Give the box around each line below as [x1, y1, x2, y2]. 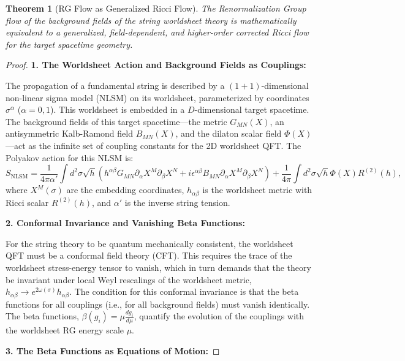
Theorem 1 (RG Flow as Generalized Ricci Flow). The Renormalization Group [6, 2, 306, 14]
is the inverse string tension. [124, 196, 230, 208]
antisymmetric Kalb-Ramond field [6, 127, 133, 140]
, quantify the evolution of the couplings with [134, 310, 305, 322]
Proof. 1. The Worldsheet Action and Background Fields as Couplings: [6, 58, 306, 71]
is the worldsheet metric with [202, 183, 312, 196]
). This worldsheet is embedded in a [50, 103, 185, 116]
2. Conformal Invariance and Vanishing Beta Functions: [6, 216, 245, 229]
